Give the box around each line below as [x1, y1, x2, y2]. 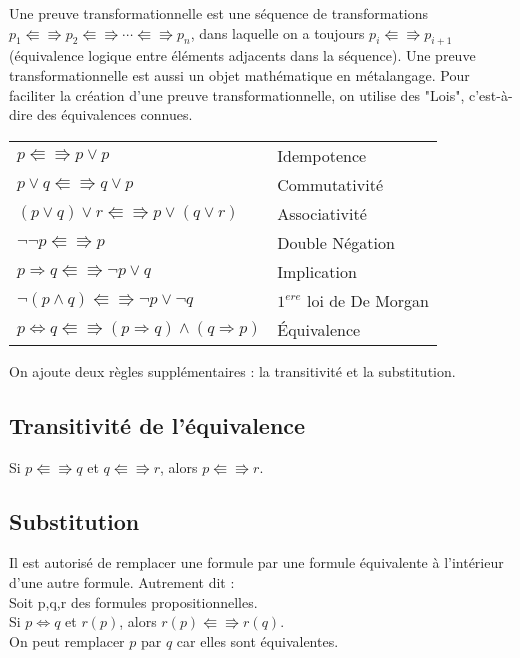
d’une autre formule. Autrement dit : [9, 571, 235, 592]
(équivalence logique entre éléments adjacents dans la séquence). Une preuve [9, 45, 476, 66]
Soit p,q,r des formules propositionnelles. [9, 591, 258, 612]
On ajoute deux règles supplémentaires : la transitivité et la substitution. [9, 360, 456, 381]
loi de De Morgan [306, 288, 430, 312]
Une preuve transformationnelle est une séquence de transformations [9, 3, 429, 23]
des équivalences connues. [37, 104, 193, 125]
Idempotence [277, 143, 367, 167]
